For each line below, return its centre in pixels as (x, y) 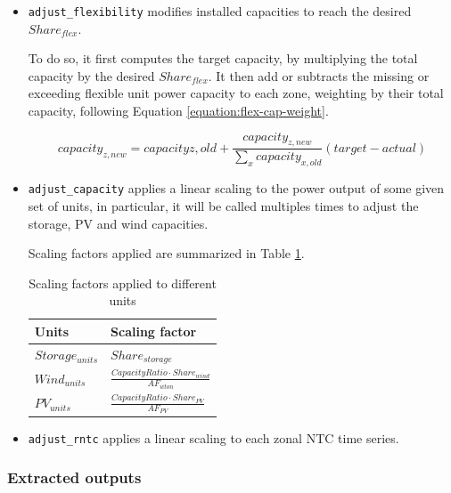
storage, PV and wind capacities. (118, 223)
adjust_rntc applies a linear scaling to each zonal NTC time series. (213, 437)
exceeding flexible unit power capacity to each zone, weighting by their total (236, 93)
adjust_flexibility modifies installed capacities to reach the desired (220, 11)
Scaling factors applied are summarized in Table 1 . (166, 253)
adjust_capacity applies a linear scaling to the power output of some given (236, 188)
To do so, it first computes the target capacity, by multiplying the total (223, 58)
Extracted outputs (74, 477)
